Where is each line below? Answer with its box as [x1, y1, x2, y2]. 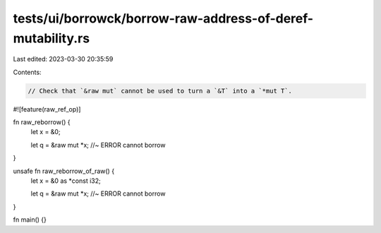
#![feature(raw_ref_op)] [13, 104, 81, 113]
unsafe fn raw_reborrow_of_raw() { [13, 167, 115, 175]
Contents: [13, 68, 42, 76]
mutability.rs [13, 30, 90, 46]
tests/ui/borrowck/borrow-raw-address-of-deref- [13, 11, 314, 26]
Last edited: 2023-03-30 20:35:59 [13, 55, 114, 64]
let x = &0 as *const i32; [30, 177, 102, 185]
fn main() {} [13, 215, 47, 224]
